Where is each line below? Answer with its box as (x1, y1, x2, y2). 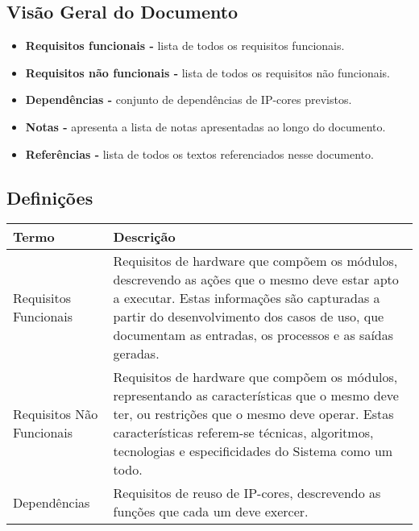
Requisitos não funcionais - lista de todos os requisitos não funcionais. (25, 64, 391, 81)
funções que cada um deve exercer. (113, 502, 309, 521)
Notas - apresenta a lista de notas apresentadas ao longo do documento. (25, 118, 386, 135)
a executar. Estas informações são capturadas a (113, 288, 380, 308)
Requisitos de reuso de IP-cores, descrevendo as (113, 483, 381, 503)
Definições (6, 185, 93, 209)
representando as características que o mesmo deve (113, 386, 399, 405)
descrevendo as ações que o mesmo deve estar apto (113, 270, 399, 289)
